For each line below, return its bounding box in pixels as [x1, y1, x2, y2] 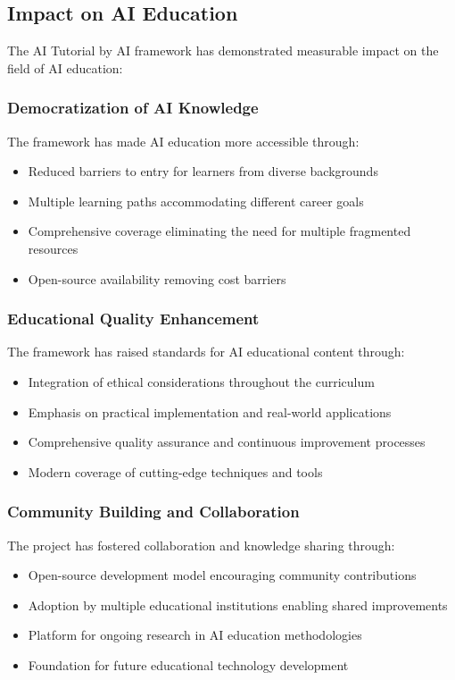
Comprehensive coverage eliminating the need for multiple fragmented [28, 222, 411, 240]
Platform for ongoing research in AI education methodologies [28, 625, 362, 644]
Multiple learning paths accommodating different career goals [28, 191, 364, 210]
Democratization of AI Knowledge [7, 97, 259, 119]
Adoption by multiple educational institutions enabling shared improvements [28, 595, 448, 614]
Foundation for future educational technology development [28, 655, 349, 674]
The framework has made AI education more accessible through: [7, 131, 360, 150]
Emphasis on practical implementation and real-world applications [28, 402, 392, 421]
